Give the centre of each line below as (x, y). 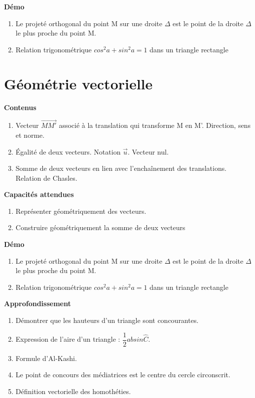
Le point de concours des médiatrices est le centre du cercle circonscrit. (123, 375)
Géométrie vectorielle (78, 83)
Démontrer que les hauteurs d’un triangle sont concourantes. (107, 320)
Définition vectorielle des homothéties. (73, 391)
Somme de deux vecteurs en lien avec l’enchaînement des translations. (121, 168)
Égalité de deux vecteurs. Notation (68, 151)
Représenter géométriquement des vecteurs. (81, 211)
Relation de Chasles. (46, 178)
